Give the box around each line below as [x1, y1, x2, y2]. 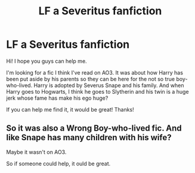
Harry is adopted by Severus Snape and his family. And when [33, 82, 184, 89]
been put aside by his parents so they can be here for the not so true [6, 75, 175, 82]
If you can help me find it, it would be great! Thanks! [6, 106, 134, 113]
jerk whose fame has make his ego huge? [6, 94, 109, 101]
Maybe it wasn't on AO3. [6, 148, 67, 156]
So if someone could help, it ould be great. [6, 160, 111, 167]
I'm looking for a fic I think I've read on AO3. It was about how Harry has [6, 69, 184, 76]
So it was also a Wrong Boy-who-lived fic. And [6, 123, 182, 134]
